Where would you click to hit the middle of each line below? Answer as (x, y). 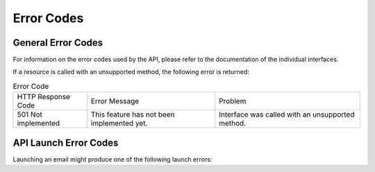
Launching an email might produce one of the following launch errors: (112, 159)
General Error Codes (58, 43)
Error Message (115, 101)
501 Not (30, 114)
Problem (233, 101)
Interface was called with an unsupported (287, 114)
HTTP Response (44, 97)
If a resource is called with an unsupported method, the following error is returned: (131, 72)
